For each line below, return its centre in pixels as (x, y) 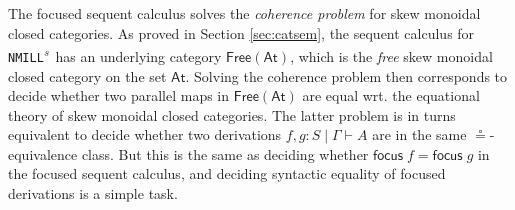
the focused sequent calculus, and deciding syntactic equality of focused (227, 173)
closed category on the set (87, 75)
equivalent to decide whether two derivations (145, 134)
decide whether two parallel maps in (119, 95)
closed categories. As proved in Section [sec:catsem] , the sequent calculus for (241, 32)
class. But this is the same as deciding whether (225, 153)
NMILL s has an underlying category (115, 54)
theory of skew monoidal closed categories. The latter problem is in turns (232, 114)
